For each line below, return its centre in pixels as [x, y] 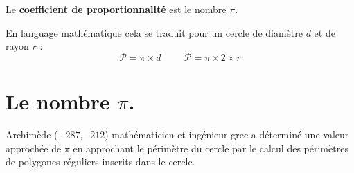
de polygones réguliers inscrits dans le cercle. [100, 162]
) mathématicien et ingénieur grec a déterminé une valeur [227, 134]
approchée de [34, 148]
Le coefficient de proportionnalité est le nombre [116, 9]
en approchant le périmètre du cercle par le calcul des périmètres [211, 148]
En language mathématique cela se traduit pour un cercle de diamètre [154, 32]
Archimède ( [32, 134]
